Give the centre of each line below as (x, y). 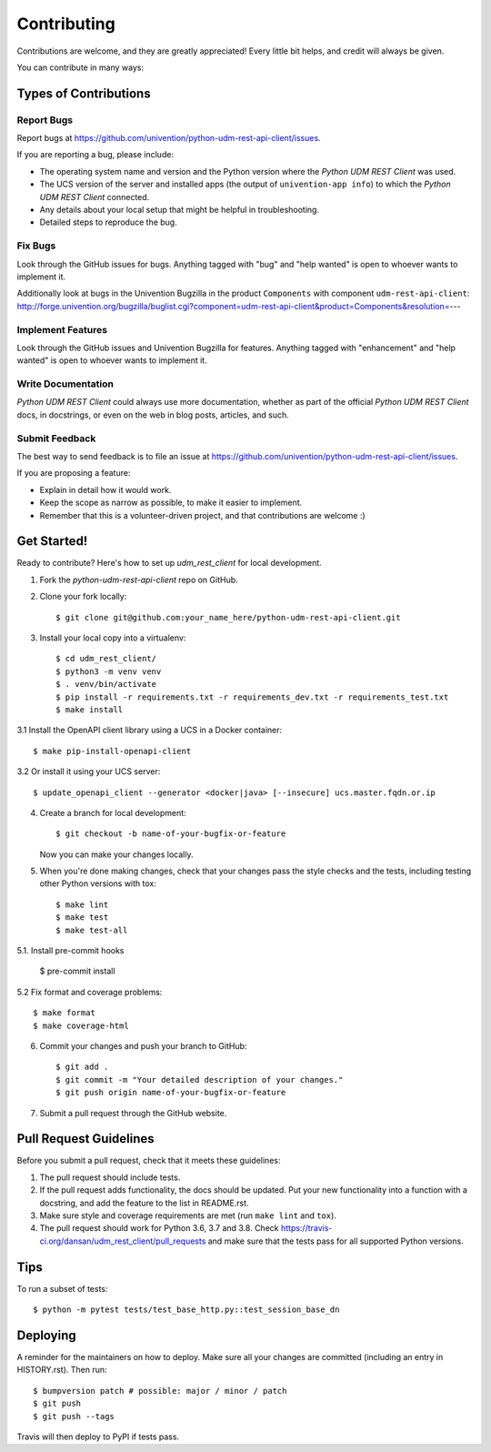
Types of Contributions (84, 93)
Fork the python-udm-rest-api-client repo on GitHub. (139, 580)
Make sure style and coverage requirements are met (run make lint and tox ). (188, 1215)
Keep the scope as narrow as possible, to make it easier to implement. (171, 503)
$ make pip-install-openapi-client (112, 751)
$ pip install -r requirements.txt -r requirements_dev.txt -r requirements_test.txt (252, 697)
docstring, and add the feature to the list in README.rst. (144, 1203)
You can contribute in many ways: (80, 67)
